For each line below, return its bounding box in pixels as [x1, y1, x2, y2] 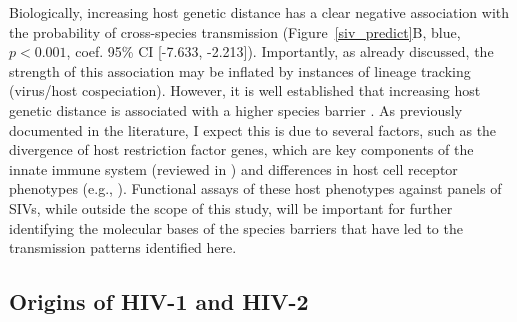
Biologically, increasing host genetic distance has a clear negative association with [9, 2, 510, 22]
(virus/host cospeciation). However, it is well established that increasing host [9, 80, 481, 101]
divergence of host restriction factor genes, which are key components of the [9, 139, 474, 160]
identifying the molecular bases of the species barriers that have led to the [9, 217, 463, 238]
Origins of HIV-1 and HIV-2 [9, 286, 309, 317]
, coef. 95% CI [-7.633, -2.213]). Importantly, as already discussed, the [66, 41, 494, 62]
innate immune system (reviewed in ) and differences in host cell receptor [9, 158, 458, 179]
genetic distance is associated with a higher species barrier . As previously [9, 99, 463, 120]
